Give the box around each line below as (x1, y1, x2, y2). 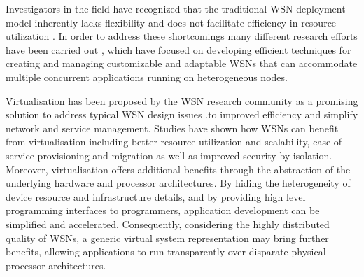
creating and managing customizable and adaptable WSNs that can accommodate (6, 56, 358, 71)
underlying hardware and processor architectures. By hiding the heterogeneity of (6, 176, 351, 190)
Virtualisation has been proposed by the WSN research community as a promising (6, 93, 358, 108)
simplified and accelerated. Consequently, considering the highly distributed (6, 216, 330, 231)
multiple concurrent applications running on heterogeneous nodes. (6, 69, 288, 84)
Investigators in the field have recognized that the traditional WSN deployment (6, 1, 346, 15)
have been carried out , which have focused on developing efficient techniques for (6, 42, 351, 57)
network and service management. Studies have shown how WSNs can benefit (6, 120, 339, 135)
